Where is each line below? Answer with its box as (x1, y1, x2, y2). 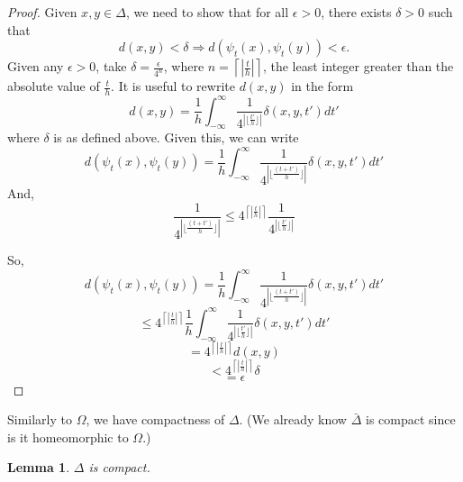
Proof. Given (7, 3, 77, 21)
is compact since (365, 410, 456, 429)
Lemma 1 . (7, 458, 70, 477)
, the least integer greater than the (262, 57, 454, 76)
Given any (7, 57, 64, 76)
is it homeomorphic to (7, 427, 129, 446)
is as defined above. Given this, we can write (53, 128, 299, 147)
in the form (291, 77, 354, 95)
